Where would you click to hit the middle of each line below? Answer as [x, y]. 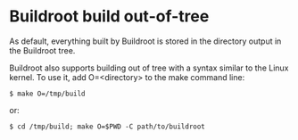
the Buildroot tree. [42, 50]
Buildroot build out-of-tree [109, 16]
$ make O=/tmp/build [48, 94]
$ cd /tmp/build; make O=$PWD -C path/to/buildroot [107, 127]
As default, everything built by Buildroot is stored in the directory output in [145, 41]
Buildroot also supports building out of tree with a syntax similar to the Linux [149, 68]
